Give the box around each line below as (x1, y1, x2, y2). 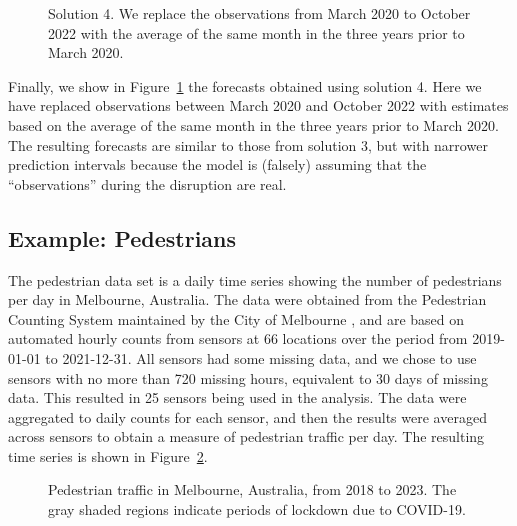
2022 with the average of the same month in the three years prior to (48, 22, 465, 43)
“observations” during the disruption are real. (8, 173, 287, 194)
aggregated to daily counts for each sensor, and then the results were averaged (8, 406, 487, 427)
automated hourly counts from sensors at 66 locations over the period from (8, 328, 468, 349)
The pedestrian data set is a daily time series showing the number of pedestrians (8, 269, 502, 290)
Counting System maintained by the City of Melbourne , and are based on (8, 308, 465, 329)
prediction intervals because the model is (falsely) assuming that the (8, 154, 427, 175)
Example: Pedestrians (8, 222, 237, 253)
